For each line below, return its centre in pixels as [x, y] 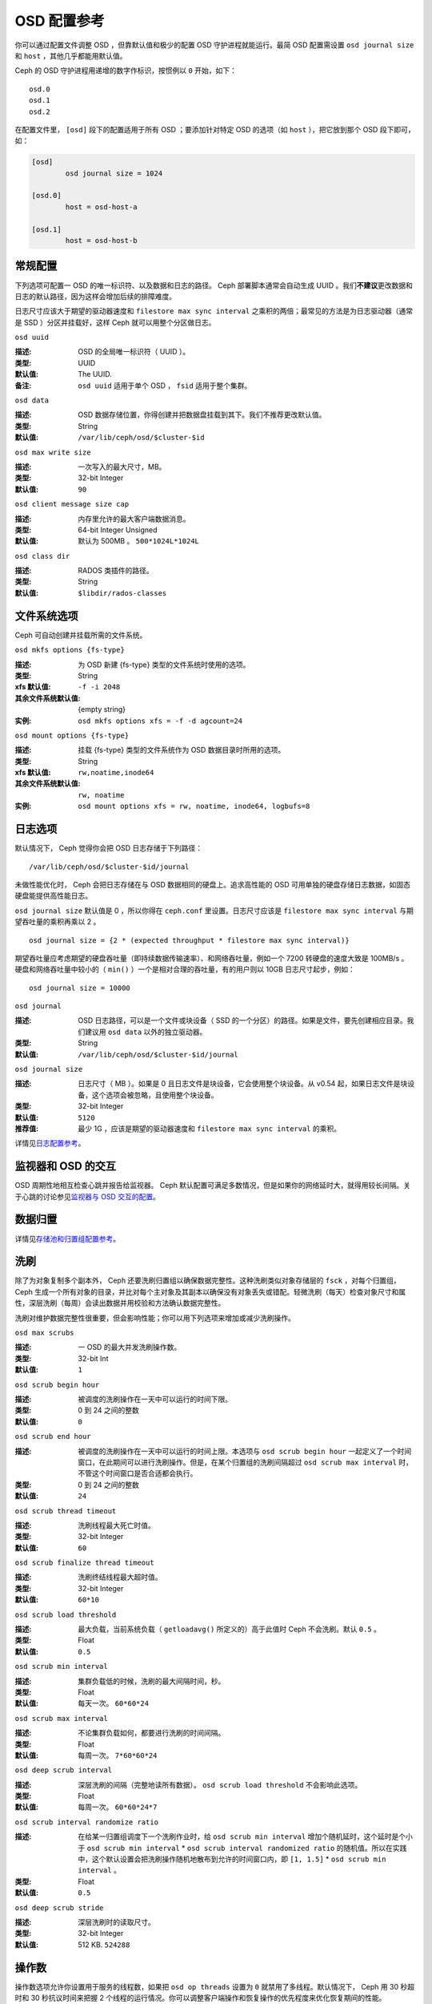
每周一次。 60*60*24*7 [118, 1807]
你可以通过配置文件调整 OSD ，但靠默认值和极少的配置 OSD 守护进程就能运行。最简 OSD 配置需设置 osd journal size [214, 45]
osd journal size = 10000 [80, 988]
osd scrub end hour [53, 1436]
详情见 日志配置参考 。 [50, 1143]
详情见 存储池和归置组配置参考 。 [67, 1238]
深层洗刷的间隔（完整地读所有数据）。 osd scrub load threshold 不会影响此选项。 [220, 1784]
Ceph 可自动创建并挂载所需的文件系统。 [81, 635]
